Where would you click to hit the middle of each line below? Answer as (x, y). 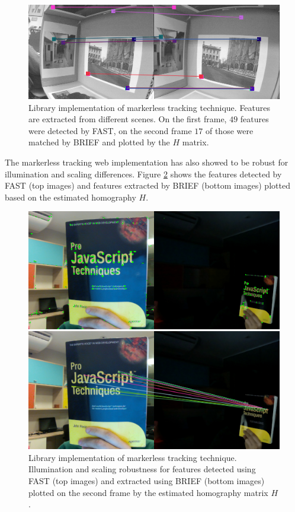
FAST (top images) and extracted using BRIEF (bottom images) (147, 480)
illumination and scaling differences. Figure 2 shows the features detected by (143, 174)
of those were (229, 130)
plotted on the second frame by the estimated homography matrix (148, 492)
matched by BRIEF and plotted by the (99, 142)
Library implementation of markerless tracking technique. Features (150, 107)
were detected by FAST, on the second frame (110, 130)
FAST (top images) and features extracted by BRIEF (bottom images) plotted (147, 185)
